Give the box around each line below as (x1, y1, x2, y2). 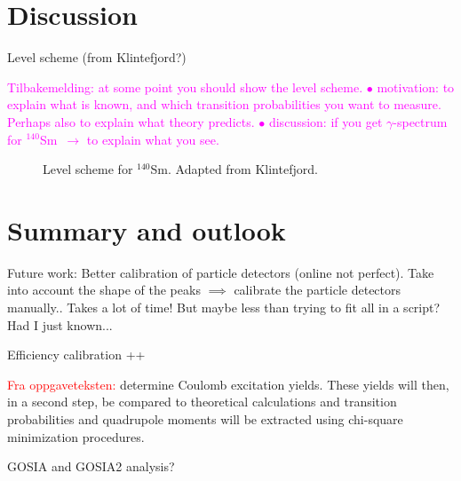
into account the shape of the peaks (7, 280, 201, 299)
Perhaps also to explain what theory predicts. (7, 112, 255, 130)
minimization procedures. (7, 427, 145, 446)
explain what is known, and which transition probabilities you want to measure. (7, 95, 441, 114)
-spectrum (393, 112, 448, 130)
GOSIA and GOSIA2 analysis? (7, 457, 175, 476)
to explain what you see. (86, 130, 219, 148)
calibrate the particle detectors (234, 280, 401, 299)
